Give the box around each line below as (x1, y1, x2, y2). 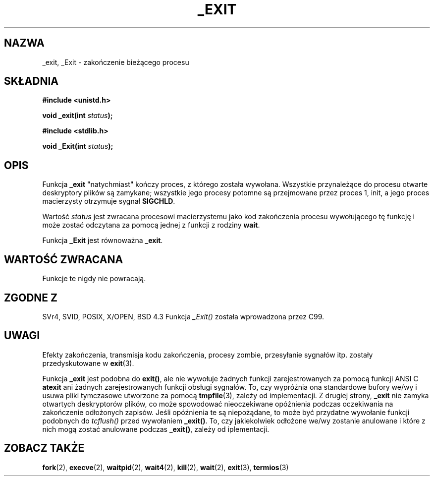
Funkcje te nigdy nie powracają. (42, 274, 146, 283)
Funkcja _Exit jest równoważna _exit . (42, 236, 163, 245)
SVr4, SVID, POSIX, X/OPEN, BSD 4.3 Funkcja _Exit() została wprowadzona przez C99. (42, 312, 325, 321)
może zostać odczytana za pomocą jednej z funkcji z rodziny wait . (42, 221, 260, 230)
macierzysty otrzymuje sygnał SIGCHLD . (42, 197, 175, 206)
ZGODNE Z (4, 291, 58, 304)
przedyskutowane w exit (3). (42, 359, 134, 367)
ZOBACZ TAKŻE (4, 442, 85, 455)
